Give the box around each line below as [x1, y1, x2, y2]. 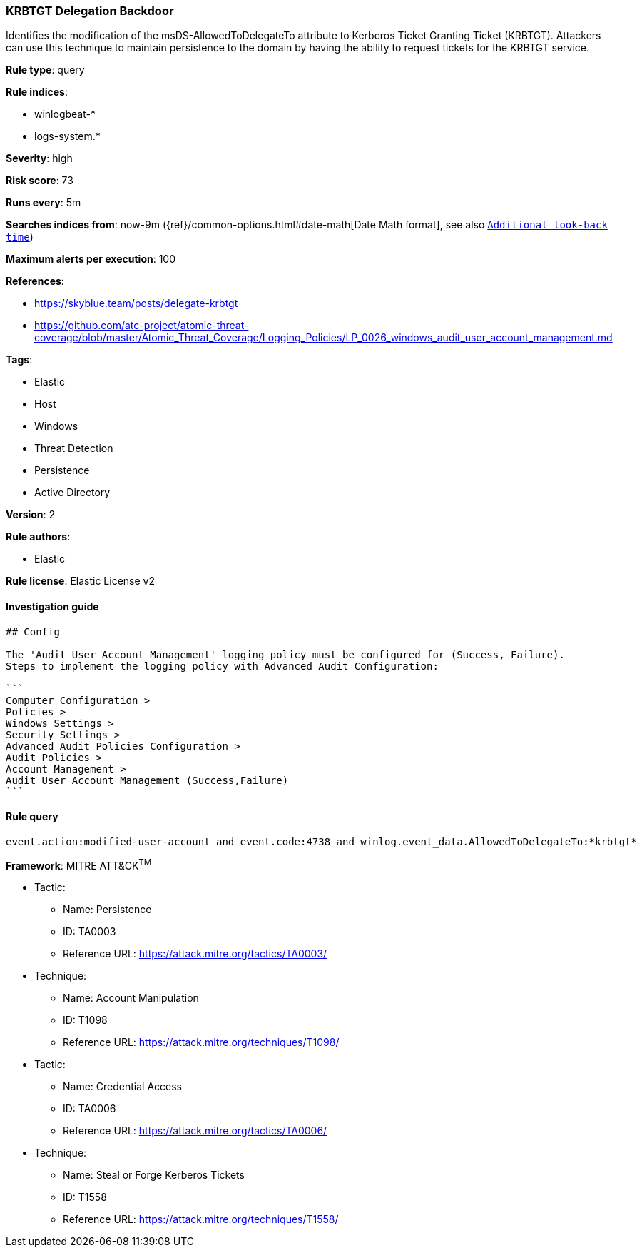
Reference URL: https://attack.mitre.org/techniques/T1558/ [63, 1213, 339, 1226]
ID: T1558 [63, 1191, 107, 1204]
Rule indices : [6, 86, 68, 99]
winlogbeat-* [34, 108, 96, 121]
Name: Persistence [63, 903, 152, 916]
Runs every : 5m [6, 196, 81, 209]
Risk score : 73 [6, 174, 73, 187]
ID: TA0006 [63, 1102, 116, 1115]
